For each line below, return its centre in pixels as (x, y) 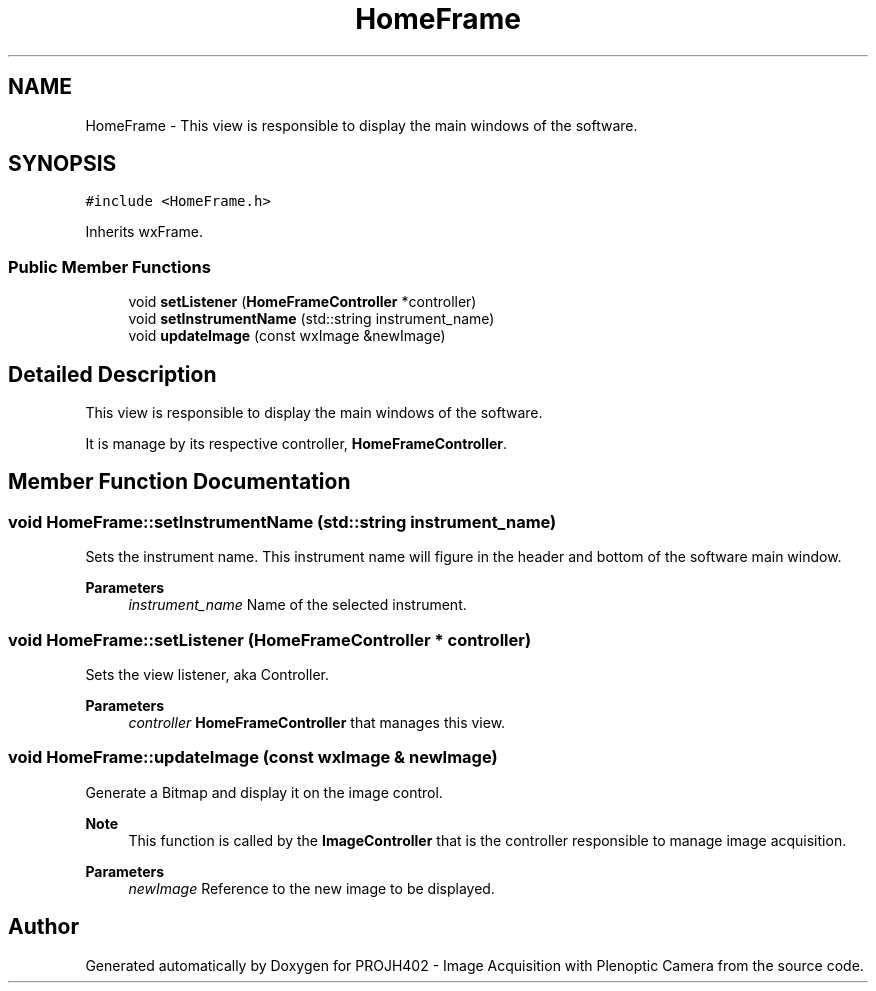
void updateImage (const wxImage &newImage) (287, 336)
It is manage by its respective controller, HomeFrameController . (296, 444)
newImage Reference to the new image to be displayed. (311, 888)
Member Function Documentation (179, 482)
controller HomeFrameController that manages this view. (317, 722)
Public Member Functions (109, 266)
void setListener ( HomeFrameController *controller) (302, 302)
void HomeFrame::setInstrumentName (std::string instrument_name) (282, 521)
